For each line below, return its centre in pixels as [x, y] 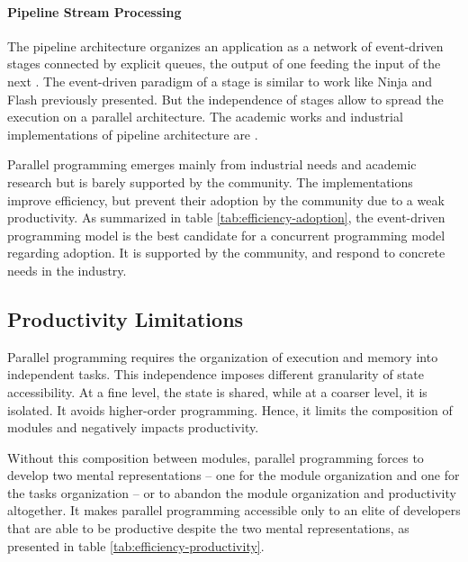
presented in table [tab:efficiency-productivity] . [136, 545]
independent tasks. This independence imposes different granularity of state [216, 374]
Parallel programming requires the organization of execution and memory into [223, 356]
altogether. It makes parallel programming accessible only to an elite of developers [234, 510]
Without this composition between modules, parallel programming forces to [216, 457]
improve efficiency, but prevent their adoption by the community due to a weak [226, 199]
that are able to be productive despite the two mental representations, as [208, 528]
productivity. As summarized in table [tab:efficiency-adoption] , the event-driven [226, 218]
